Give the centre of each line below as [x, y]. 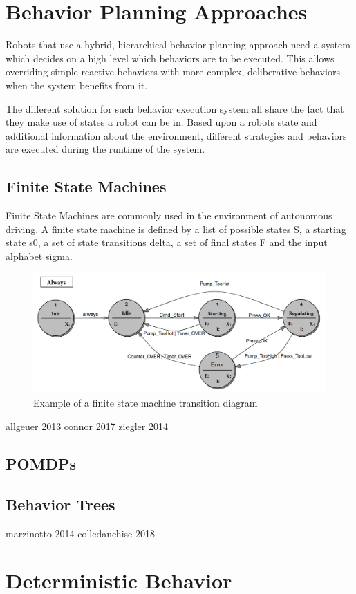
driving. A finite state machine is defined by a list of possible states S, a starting [176, 229]
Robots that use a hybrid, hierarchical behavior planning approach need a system [178, 45]
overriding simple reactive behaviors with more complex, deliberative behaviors [173, 72]
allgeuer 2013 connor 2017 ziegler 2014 [87, 426]
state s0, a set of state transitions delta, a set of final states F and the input [167, 242]
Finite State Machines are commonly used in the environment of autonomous [169, 215]
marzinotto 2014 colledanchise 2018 [80, 533]
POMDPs [41, 463]
